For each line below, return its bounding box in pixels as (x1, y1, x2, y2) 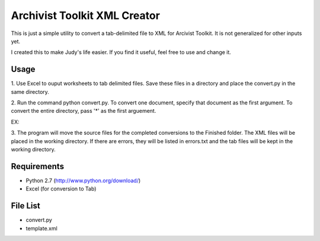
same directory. (11, 88, 50, 95)
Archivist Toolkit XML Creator (11, 9, 160, 22)
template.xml (25, 224, 57, 232)
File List (11, 201, 41, 211)
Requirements (11, 161, 65, 172)
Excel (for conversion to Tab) (25, 185, 97, 192)
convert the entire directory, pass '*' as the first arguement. (11, 107, 156, 115)
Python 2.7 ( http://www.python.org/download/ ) (25, 177, 141, 184)
